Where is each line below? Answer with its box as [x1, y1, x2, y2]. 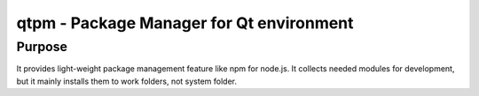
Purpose [16, 39, 68, 55]
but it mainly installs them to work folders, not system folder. [16, 76, 237, 86]
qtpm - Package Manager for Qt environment [16, 13, 354, 33]
